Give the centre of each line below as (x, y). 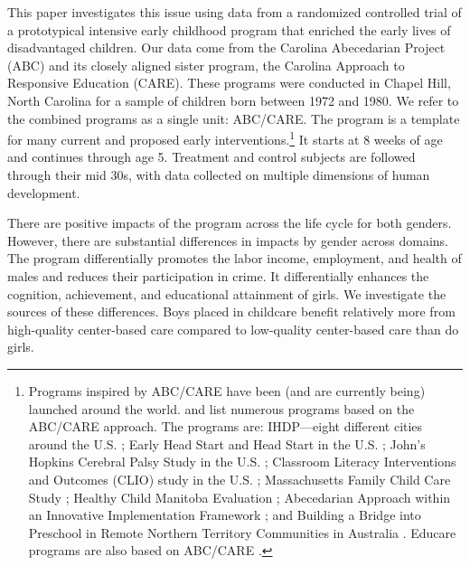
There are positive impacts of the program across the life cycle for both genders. (230, 223)
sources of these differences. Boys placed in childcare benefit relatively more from (231, 311)
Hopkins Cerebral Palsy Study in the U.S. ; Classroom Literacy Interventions (242, 462)
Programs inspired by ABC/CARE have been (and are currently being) (227, 390)
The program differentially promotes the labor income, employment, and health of (235, 258)
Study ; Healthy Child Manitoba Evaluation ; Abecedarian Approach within (240, 497)
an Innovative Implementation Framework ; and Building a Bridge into (225, 515)
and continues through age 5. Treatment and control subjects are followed (211, 157)
